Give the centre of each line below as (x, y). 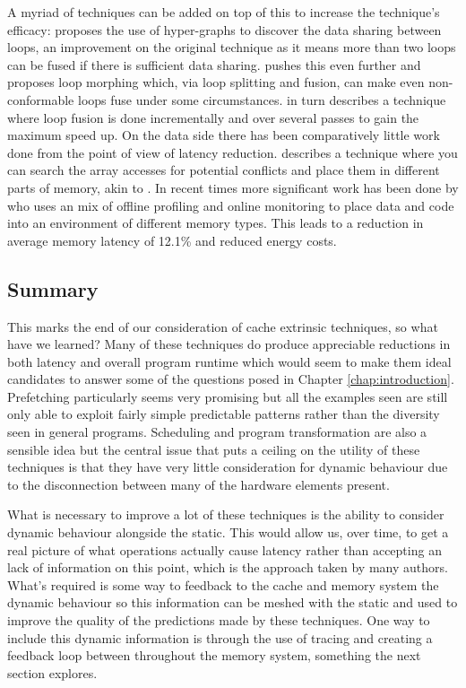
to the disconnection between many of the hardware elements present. (198, 484)
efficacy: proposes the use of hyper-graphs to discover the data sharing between (224, 29)
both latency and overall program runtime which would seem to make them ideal (229, 361)
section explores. (52, 672)
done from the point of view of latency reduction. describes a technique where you (233, 152)
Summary (53, 288)
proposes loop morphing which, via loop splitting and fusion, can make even (216, 82)
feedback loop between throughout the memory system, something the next (214, 655)
